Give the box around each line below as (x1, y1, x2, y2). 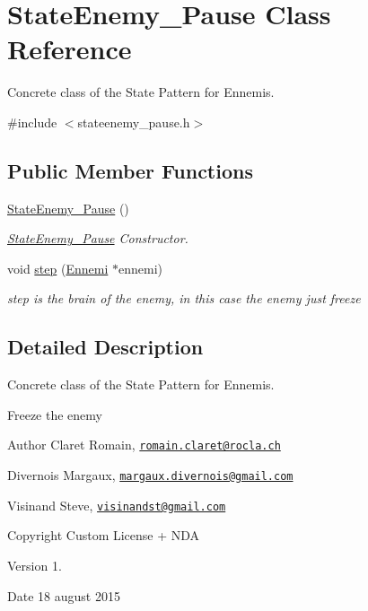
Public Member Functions (7, 156, 253, 184)
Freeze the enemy (7, 405, 102, 423)
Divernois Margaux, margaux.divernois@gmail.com (7, 466, 294, 484)
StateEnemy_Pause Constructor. (7, 229, 188, 248)
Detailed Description (7, 333, 204, 361)
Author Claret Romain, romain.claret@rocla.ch (7, 435, 281, 454)
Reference (7, 31, 132, 67)
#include (7, 112, 57, 131)
